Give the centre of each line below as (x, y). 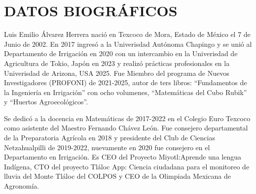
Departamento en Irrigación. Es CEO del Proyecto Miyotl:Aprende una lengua (123, 157)
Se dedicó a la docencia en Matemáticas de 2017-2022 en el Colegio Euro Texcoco (127, 118)
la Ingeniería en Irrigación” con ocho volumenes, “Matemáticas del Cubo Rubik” (126, 92)
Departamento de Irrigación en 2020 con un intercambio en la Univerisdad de (121, 53)
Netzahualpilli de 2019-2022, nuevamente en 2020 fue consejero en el (107, 147)
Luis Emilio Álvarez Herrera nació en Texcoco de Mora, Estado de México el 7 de (127, 34)
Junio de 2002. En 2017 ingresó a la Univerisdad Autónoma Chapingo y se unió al (128, 44)
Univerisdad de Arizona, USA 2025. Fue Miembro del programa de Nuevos (117, 73)
